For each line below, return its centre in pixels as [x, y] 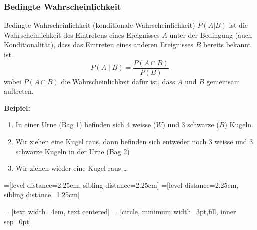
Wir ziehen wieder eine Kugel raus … [72, 168]
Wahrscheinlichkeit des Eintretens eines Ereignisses [82, 35]
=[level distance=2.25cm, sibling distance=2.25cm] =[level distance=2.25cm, [121, 184]
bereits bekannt [227, 45]
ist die [239, 25]
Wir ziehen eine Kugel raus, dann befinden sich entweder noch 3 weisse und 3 [134, 141]
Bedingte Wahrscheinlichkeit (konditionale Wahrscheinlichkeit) [100, 25]
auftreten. [19, 91]
